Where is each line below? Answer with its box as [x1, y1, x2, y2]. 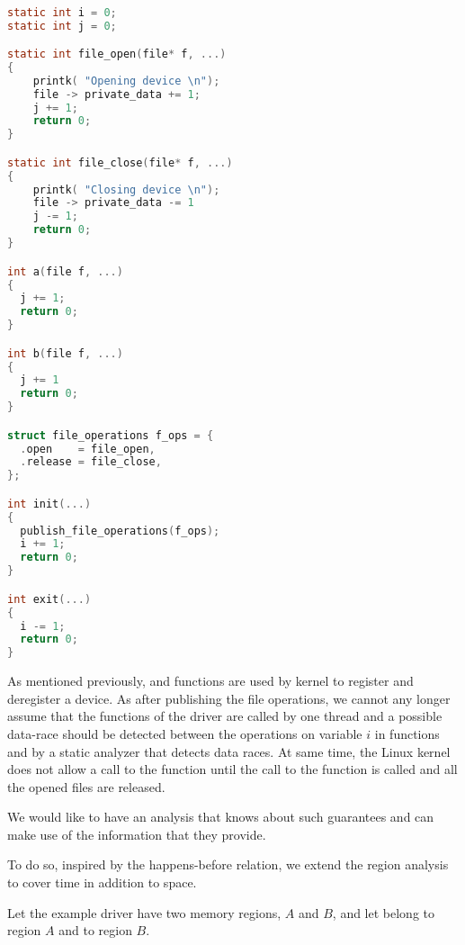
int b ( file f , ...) [7, 346, 123, 360]
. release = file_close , [20, 455, 162, 469]
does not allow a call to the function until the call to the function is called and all [7, 760, 458, 778]
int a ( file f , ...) [7, 265, 123, 278]
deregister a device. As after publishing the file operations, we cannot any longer [7, 688, 451, 707]
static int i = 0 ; [7, 5, 117, 19]
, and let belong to [332, 903, 435, 922]
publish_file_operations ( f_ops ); [20, 524, 220, 537]
